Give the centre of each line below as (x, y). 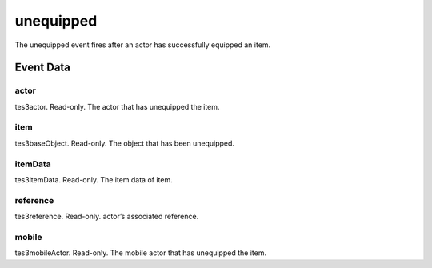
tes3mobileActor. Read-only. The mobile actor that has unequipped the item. (141, 253)
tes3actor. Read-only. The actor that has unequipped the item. (117, 106)
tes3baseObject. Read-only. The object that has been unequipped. (125, 143)
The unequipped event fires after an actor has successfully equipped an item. (143, 45)
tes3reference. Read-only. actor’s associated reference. (107, 217)
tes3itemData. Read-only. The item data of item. (94, 179)
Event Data (43, 68)
